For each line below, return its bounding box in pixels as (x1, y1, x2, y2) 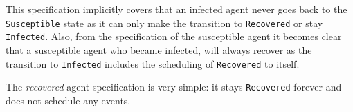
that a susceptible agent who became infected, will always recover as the (6, 42, 312, 57)
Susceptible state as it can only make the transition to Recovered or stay (6, 15, 323, 30)
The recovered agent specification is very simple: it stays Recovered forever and (6, 80, 342, 94)
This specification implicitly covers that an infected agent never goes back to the (6, 2, 347, 16)
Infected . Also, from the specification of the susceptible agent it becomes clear (6, 29, 342, 44)
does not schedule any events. (6, 93, 131, 107)
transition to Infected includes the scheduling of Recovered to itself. (6, 56, 300, 71)
